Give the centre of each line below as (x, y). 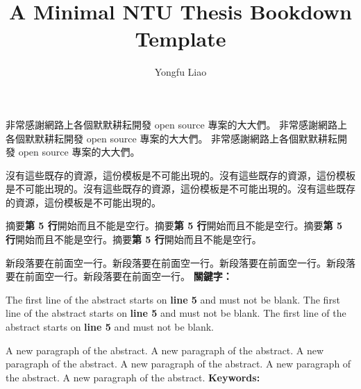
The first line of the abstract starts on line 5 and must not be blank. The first (173, 299)
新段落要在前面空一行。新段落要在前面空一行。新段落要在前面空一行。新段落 (180, 262)
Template (180, 39)
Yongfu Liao (180, 72)
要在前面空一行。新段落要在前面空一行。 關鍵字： (119, 276)
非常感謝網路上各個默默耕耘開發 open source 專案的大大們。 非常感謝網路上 (177, 124)
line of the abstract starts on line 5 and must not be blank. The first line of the (176, 313)
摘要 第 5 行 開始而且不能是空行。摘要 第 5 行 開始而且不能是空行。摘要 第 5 (174, 225)
